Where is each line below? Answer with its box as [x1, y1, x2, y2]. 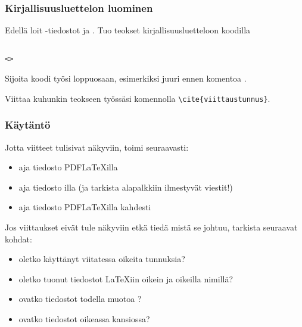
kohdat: [5, 232, 32, 245]
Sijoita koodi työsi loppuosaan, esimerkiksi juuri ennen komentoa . [5, 72, 247, 85]
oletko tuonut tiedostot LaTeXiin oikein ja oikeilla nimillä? [18, 272, 233, 285]
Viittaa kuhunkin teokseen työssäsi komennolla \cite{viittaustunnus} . [5, 92, 270, 104]
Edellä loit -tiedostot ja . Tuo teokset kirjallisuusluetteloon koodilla [5, 24, 251, 36]
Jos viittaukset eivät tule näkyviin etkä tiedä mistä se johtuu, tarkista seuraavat [5, 220, 298, 233]
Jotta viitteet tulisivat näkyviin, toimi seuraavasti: [5, 141, 189, 153]
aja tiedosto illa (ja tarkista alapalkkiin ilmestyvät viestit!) [18, 180, 233, 193]
